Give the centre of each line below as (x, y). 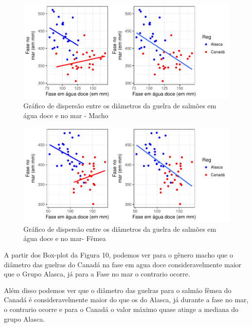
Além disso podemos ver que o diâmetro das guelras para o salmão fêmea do (118, 290)
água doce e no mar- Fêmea (65, 238)
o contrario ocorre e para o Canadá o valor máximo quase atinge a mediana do (121, 309)
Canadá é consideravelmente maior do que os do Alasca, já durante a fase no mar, (126, 300)
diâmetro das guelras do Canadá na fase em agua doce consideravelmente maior (123, 264)
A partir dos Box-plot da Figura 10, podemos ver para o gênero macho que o (118, 254)
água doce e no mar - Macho (66, 115)
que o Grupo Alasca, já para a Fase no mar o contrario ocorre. (97, 274)
